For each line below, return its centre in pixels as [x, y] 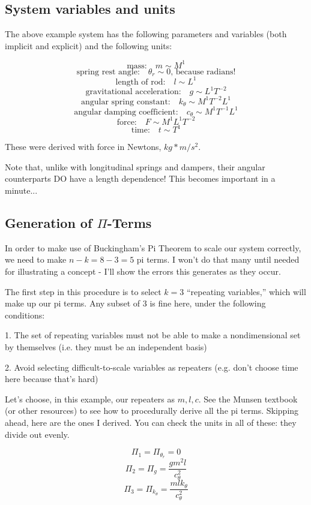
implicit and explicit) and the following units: [89, 45]
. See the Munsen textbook [248, 399]
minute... [21, 190]
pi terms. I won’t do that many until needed [218, 259]
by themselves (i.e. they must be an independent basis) [106, 346]
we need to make [36, 259]
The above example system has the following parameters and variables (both [146, 34]
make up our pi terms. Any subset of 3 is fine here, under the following [135, 303]
